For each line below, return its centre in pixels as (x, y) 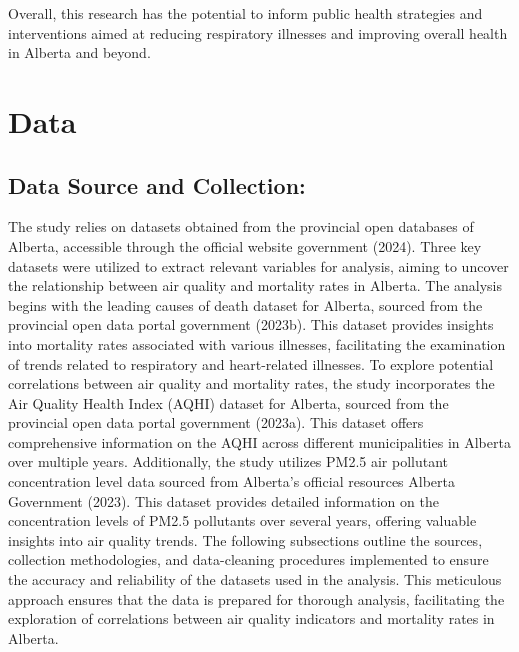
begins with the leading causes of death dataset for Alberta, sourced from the (245, 304)
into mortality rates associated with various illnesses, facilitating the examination (257, 343)
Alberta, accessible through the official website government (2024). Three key (245, 245)
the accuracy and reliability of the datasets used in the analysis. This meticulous (255, 579)
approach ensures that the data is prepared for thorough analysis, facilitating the (256, 598)
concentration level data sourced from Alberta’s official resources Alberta (232, 481)
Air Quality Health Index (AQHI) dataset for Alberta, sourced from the (228, 402)
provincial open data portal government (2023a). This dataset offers (216, 422)
